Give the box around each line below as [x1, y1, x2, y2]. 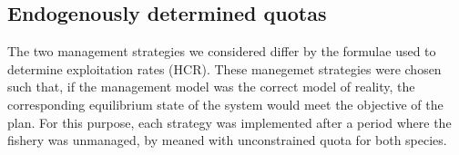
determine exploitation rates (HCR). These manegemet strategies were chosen [7, 59, 442, 78]
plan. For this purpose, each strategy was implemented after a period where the [7, 112, 452, 131]
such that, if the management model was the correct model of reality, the [7, 77, 415, 96]
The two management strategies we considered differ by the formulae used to [7, 42, 436, 61]
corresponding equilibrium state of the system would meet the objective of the [7, 94, 444, 113]
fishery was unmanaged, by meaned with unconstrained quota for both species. [7, 131, 447, 150]
